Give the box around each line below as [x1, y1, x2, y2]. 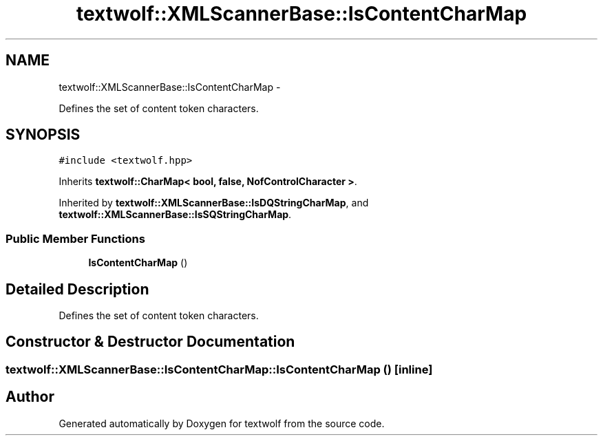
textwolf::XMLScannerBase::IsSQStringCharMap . [59, 208, 292, 221]
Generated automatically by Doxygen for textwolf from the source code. [59, 417, 385, 429]
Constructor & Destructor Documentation [6, 333, 295, 351]
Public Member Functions [6, 231, 145, 246]
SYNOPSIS [6, 126, 81, 144]
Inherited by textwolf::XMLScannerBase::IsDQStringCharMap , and [59, 197, 369, 209]
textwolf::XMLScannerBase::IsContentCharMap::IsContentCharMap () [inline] [6, 362, 433, 376]
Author [6, 388, 54, 406]
